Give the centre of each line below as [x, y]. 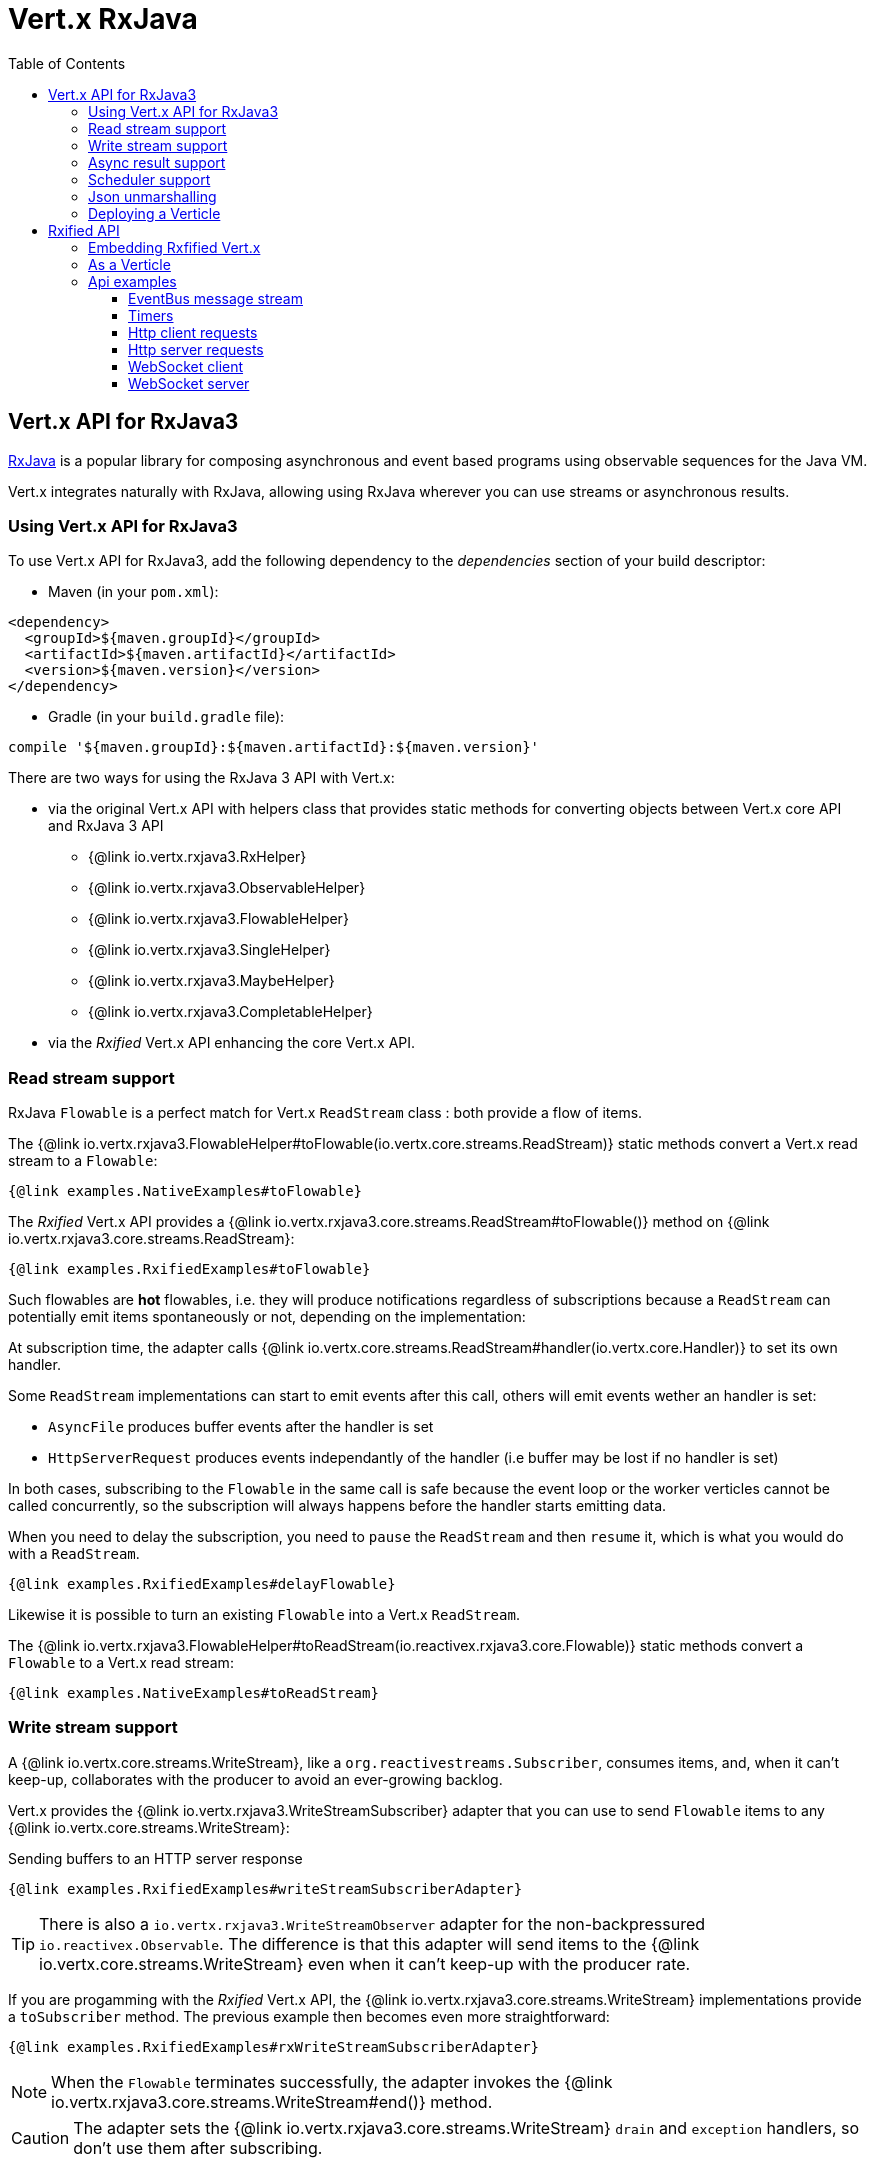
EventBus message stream [215, 298]
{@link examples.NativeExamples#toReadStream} [193, 1693]
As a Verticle [129, 264]
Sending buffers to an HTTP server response [155, 1858]
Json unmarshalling [152, 196]
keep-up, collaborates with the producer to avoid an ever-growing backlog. [255, 1779]
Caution [40, 2137]
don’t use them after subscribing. [198, 2147]
